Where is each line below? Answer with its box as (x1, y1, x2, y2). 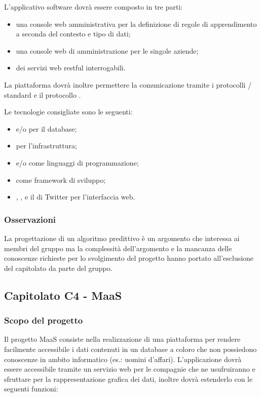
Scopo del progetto (4, 314, 83, 327)
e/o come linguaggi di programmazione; (16, 157, 139, 168)
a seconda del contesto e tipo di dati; (16, 28, 131, 39)
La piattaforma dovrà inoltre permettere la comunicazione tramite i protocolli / (4, 79, 252, 90)
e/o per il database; (16, 123, 77, 134)
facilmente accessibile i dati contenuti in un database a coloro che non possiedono (4, 343, 257, 354)
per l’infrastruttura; (16, 140, 77, 151)
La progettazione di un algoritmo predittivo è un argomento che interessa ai (4, 232, 240, 243)
